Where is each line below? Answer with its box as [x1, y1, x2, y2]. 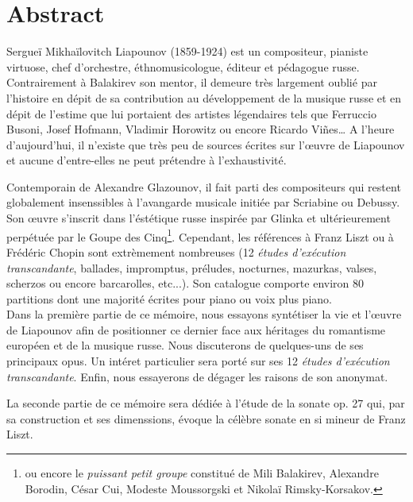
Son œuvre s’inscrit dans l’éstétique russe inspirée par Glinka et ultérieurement [6, 210, 391, 226]
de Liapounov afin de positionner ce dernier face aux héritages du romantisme [6, 321, 386, 338]
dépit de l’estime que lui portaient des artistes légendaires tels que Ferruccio [6, 105, 376, 122]
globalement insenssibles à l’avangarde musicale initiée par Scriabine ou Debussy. [6, 194, 400, 210]
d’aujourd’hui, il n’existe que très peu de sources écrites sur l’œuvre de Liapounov [6, 136, 405, 153]
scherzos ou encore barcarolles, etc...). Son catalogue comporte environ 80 [6, 275, 364, 292]
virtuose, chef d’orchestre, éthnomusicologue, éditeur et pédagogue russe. [6, 58, 360, 75]
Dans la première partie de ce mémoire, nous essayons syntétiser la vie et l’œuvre [6, 306, 402, 322]
